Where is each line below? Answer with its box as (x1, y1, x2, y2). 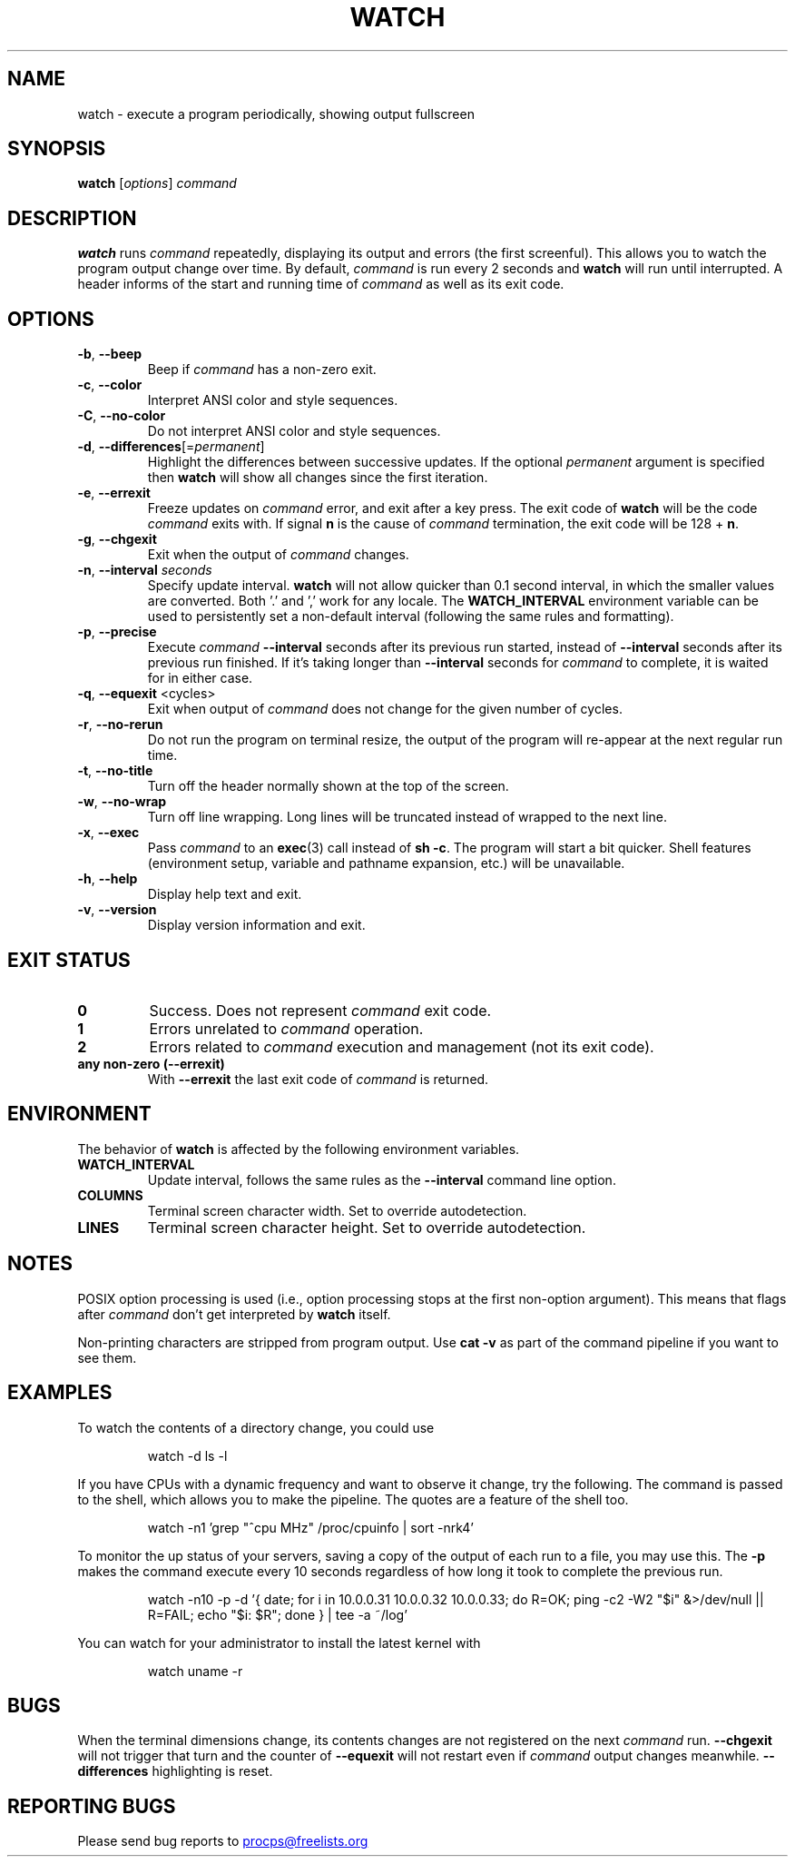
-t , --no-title (77, 763, 153, 779)
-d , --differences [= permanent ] (77, 439, 265, 455)
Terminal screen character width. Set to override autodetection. (147, 1202, 527, 1218)
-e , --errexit (77, 485, 151, 501)
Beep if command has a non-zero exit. (147, 361, 377, 378)
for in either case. (147, 670, 253, 686)
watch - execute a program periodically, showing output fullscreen (77, 105, 475, 122)
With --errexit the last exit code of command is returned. (147, 1070, 489, 1087)
